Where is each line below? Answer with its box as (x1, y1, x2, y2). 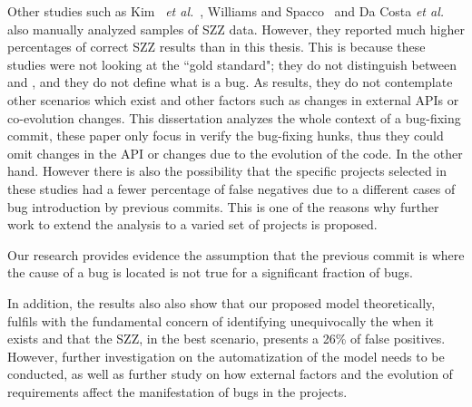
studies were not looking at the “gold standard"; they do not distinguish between (7, 54, 457, 73)
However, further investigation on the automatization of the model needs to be (7, 346, 445, 365)
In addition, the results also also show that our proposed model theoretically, (7, 293, 436, 312)
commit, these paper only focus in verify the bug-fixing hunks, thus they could (7, 126, 444, 145)
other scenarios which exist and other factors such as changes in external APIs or (7, 90, 459, 109)
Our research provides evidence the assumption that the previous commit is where (7, 245, 465, 264)
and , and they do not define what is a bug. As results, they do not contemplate (7, 73, 453, 92)
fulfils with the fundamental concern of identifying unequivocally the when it (7, 311, 434, 330)
